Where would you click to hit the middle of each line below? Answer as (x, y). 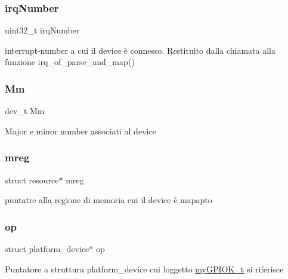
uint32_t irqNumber (42, 30)
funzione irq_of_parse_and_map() (70, 62)
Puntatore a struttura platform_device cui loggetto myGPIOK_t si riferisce (144, 269)
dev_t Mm (25, 111)
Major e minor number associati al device (80, 131)
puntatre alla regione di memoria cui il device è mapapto (109, 200)
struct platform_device (47, 249)
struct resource (32, 180)
